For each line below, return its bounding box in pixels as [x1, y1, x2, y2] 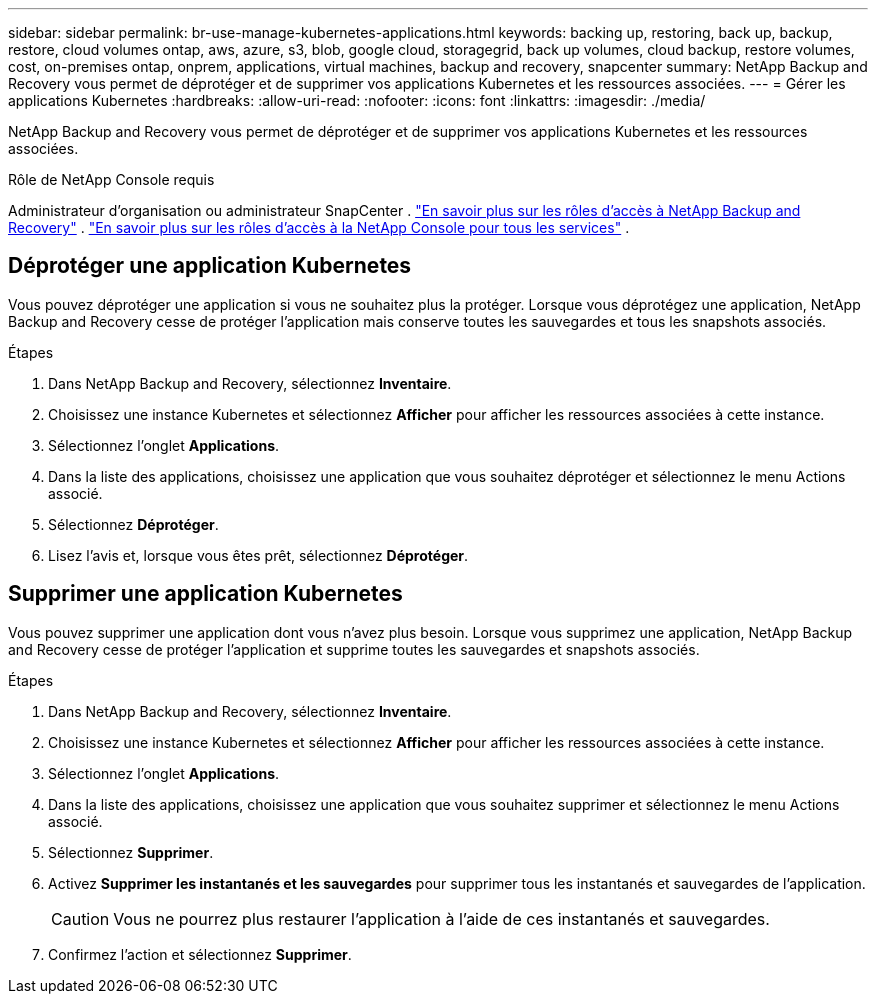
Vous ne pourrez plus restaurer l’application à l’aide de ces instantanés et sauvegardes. [113, 908, 770, 929]
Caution [51, 908, 110, 929]
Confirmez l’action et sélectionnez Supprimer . [48, 945, 352, 963]
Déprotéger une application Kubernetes [8, 253, 412, 279]
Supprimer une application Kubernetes [8, 581, 403, 607]
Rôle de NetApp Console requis [8, 171, 215, 188]
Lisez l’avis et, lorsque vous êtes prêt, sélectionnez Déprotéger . [48, 546, 469, 564]
